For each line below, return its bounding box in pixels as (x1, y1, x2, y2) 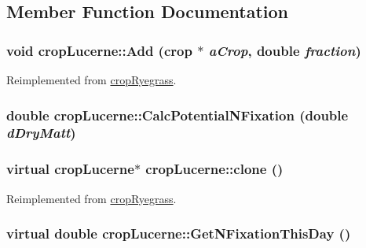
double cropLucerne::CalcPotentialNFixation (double (6, 105, 349, 124)
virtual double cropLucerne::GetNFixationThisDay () (6, 224, 351, 243)
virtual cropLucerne (6, 159, 134, 179)
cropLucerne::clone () (145, 159, 284, 179)
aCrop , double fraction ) (208, 40, 361, 60)
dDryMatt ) (6, 123, 76, 143)
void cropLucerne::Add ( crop (6, 40, 192, 60)
